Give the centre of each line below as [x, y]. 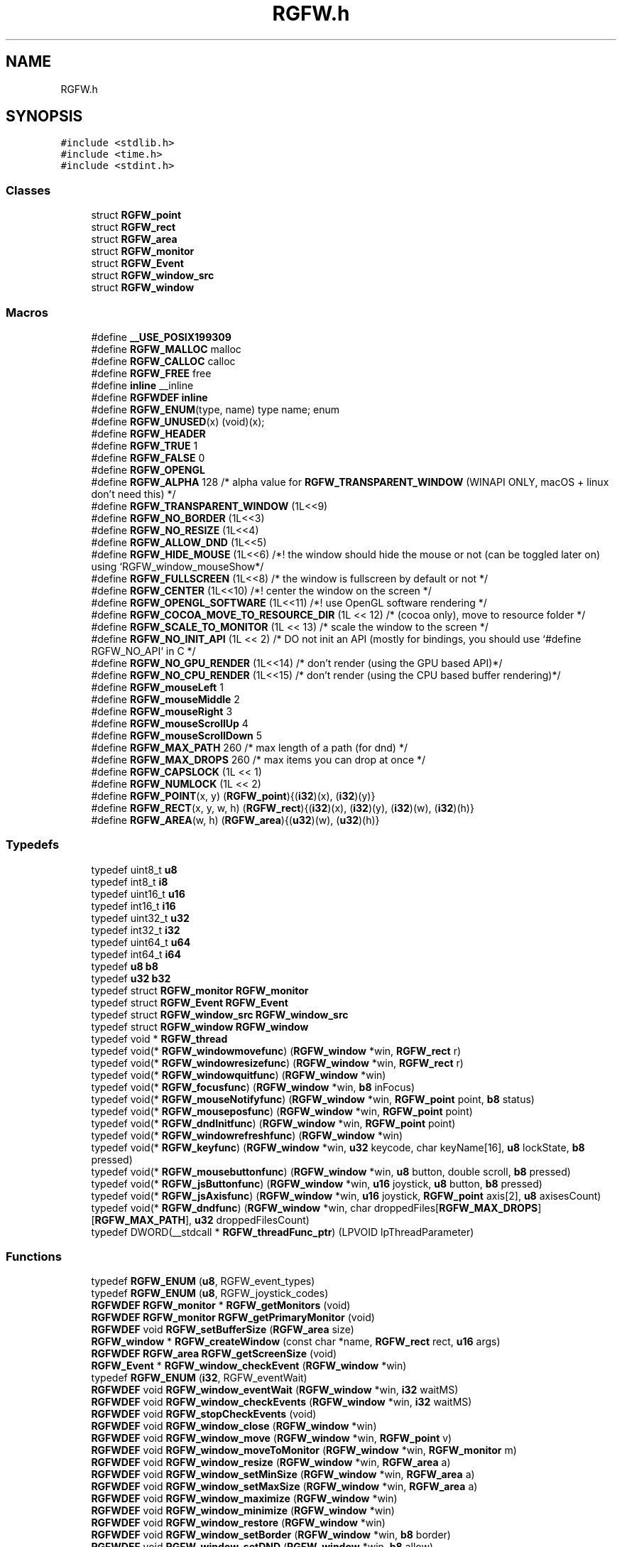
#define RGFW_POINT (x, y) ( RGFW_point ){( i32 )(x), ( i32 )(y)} [233, 796]
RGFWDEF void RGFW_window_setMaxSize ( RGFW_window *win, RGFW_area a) [284, 1487]
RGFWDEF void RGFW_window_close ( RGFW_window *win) [234, 1426]
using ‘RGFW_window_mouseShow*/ [178, 566]
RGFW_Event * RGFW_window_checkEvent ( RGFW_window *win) [249, 1366]
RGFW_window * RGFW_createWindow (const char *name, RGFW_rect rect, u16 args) [296, 1342]
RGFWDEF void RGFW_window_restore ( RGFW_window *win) [238, 1523]
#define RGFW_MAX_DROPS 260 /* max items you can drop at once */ [258, 759]
